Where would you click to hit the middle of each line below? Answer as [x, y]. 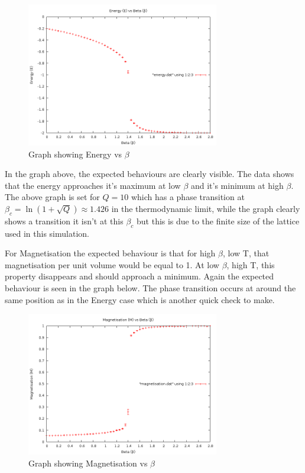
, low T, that [246, 253]
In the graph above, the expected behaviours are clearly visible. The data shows [150, 174]
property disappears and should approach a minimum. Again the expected [139, 276]
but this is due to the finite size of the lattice [218, 221]
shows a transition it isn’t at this [64, 221]
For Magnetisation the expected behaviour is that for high [110, 253]
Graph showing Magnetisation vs [88, 463]
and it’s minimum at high [237, 185]
